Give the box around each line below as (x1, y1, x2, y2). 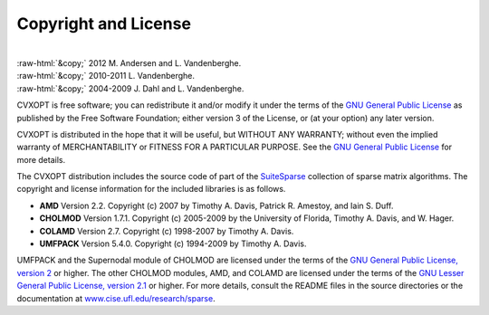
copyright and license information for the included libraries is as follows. (16, 184, 286, 195)
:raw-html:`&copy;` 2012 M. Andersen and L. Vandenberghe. (16, 57, 242, 68)
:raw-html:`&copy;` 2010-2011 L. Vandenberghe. (16, 71, 195, 81)
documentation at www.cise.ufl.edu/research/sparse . (16, 292, 216, 303)
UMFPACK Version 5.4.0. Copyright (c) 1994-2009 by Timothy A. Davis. (39, 238, 307, 249)
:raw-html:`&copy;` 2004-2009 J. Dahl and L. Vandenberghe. (16, 82, 244, 94)
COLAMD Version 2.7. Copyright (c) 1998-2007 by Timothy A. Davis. (39, 225, 294, 236)
